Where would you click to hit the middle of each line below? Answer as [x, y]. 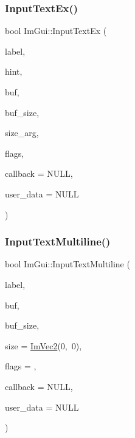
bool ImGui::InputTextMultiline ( [67, 264]
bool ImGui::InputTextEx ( [56, 31]
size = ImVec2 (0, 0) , [43, 345]
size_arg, [22, 133]
